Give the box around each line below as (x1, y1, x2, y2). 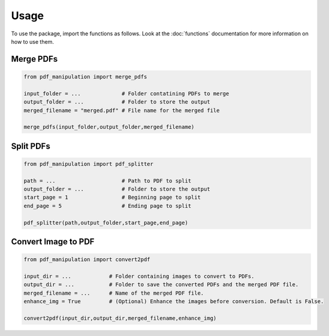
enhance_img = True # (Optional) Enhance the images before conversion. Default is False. (23, 298, 324, 305)
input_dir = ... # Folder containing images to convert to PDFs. (23, 273, 255, 280)
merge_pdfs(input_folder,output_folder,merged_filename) (23, 123, 195, 131)
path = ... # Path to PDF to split (23, 177, 192, 184)
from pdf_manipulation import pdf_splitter (23, 161, 154, 167)
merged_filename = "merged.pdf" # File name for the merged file (23, 107, 220, 114)
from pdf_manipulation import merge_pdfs (23, 73, 147, 80)
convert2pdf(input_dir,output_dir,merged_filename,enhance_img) (23, 314, 217, 322)
